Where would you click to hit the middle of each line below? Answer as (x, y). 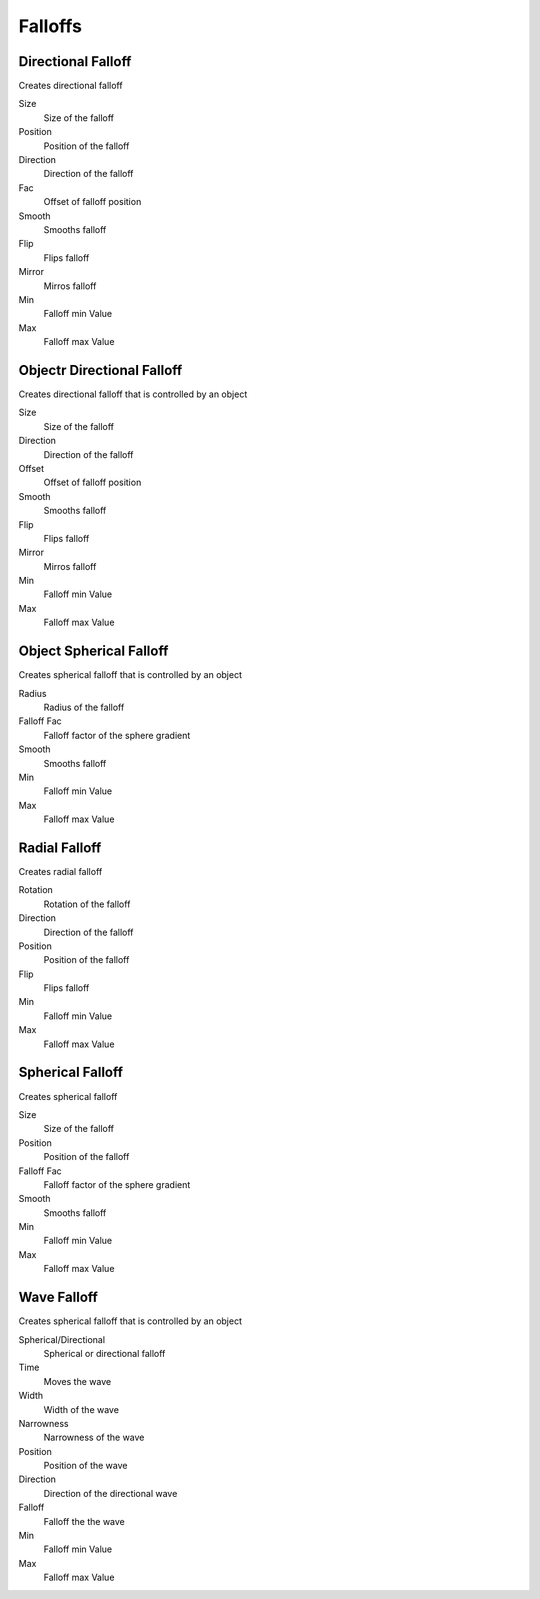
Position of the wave (85, 1466)
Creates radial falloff (60, 871)
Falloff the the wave (84, 1521)
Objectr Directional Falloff (100, 370)
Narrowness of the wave (94, 1437)
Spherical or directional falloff (104, 1353)
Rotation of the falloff (87, 904)
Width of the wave (81, 1409)
